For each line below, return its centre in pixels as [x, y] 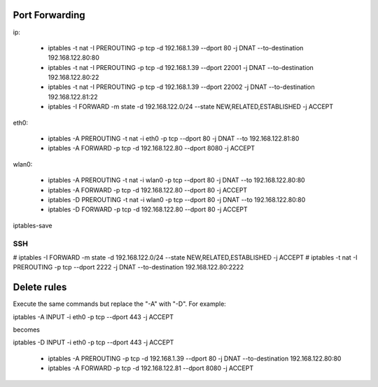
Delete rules [40, 287]
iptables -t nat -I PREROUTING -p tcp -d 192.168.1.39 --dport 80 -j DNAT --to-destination [176, 48]
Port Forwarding [49, 15]
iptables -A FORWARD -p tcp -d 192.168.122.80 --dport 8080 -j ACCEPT [152, 148]
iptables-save [33, 225]
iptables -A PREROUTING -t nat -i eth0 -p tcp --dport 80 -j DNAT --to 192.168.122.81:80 [174, 139]
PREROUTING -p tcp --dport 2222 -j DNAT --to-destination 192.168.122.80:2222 [128, 267]
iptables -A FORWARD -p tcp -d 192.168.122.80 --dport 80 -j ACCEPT [148, 190]
